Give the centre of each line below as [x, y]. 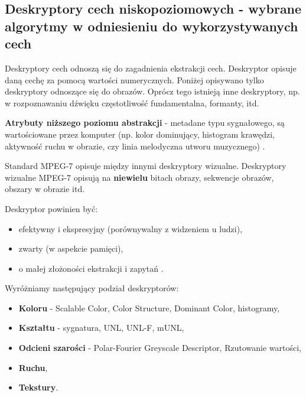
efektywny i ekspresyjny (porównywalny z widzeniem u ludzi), [131, 228]
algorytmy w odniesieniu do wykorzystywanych [152, 26]
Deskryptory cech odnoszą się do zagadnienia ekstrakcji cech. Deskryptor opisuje [151, 68]
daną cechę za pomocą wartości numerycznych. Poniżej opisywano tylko [134, 79]
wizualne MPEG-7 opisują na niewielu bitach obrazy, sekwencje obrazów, [139, 177]
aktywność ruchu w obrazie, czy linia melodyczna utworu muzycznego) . [135, 146]
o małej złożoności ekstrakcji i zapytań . [91, 268]
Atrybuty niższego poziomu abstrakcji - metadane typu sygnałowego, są [145, 123]
